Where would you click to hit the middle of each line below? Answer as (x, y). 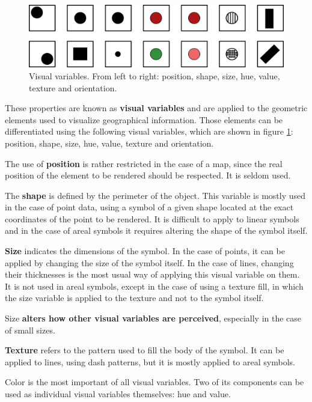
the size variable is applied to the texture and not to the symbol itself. (134, 298)
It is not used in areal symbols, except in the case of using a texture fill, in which (154, 286)
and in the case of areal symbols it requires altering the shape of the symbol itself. (156, 230)
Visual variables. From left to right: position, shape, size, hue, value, (154, 75)
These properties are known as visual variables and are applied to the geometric (156, 108)
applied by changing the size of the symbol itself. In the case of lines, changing (149, 262)
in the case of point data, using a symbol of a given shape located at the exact (149, 207)
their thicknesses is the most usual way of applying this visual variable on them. (152, 274)
